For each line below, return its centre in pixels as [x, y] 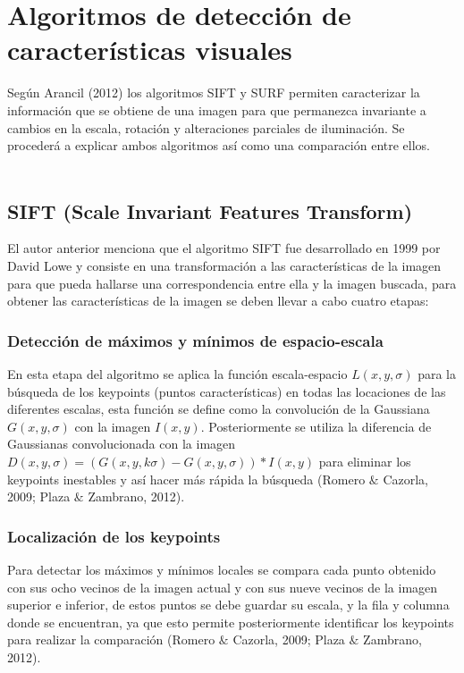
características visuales [150, 50]
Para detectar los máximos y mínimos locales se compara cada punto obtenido [222, 570]
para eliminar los [365, 462]
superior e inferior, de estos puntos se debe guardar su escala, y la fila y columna [228, 605]
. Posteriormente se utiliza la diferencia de [316, 426]
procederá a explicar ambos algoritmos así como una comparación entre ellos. [219, 145]
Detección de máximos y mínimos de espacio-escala [195, 340]
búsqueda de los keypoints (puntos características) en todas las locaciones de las [227, 391]
